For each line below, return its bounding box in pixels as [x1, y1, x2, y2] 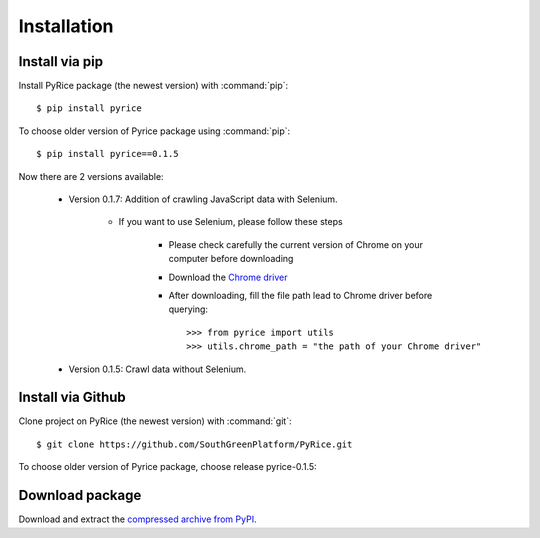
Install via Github [18, 389, 127, 406]
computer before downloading [168, 253, 294, 265]
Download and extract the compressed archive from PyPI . [18, 513, 257, 525]
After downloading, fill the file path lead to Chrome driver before [168, 289, 433, 301]
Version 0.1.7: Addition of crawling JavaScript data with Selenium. [68, 193, 339, 205]
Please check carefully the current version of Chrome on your [168, 238, 424, 250]
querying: [168, 303, 209, 315]
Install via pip [18, 53, 104, 70]
